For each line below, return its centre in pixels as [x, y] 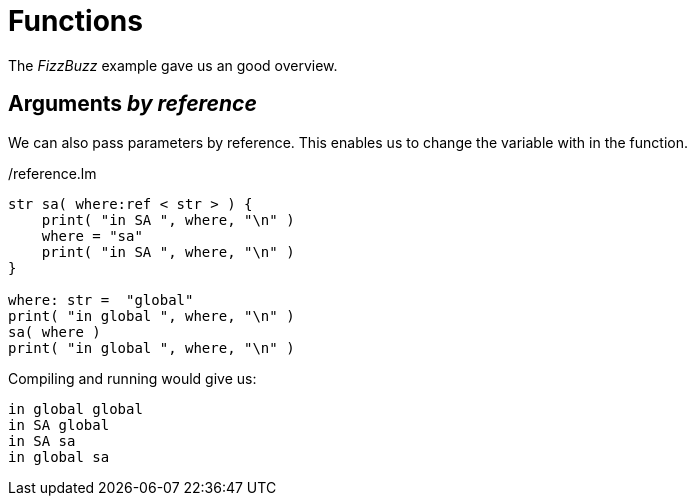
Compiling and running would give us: [132, 378]
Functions [75, 21]
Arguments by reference [132, 104]
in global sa [59, 456]
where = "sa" [92, 235]
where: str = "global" [101, 299]
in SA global [59, 424]
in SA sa [42, 440]
